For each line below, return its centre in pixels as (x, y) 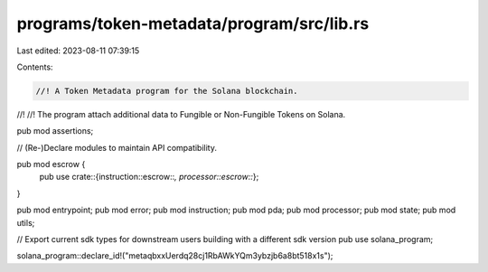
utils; (26, 222)
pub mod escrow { (51, 164)
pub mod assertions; (55, 131)
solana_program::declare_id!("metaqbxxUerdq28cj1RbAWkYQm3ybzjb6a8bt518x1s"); (175, 256)
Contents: (35, 67)
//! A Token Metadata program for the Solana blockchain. (167, 91)
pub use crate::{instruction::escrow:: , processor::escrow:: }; (149, 177)
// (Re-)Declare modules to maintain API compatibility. (117, 147)
